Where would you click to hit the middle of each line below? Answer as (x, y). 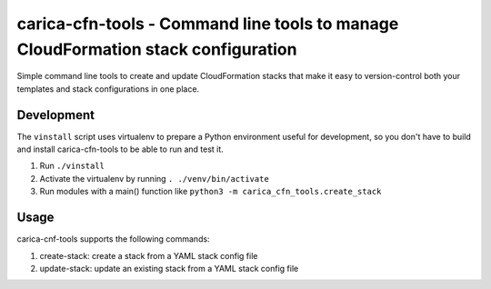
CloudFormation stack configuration (157, 49)
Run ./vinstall (72, 166)
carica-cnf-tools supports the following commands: (113, 239)
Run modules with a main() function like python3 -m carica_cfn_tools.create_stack (210, 192)
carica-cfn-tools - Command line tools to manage (208, 24)
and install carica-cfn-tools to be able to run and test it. (120, 149)
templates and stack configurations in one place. (108, 89)
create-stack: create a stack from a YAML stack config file (149, 255)
